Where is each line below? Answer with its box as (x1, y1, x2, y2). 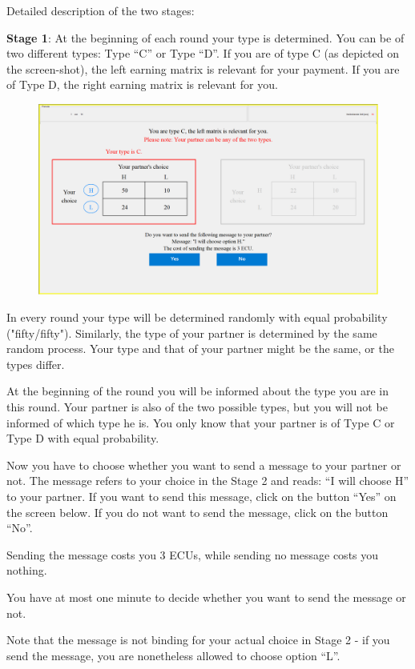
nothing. (6, 562, 47, 579)
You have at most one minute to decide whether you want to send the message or (6, 588, 406, 605)
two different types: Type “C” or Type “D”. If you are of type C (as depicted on (6, 45, 400, 62)
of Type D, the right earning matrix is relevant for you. (6, 76, 278, 93)
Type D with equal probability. (6, 430, 159, 447)
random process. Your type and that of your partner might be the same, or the (6, 340, 394, 357)
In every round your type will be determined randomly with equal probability (6, 309, 388, 326)
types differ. (6, 355, 65, 372)
